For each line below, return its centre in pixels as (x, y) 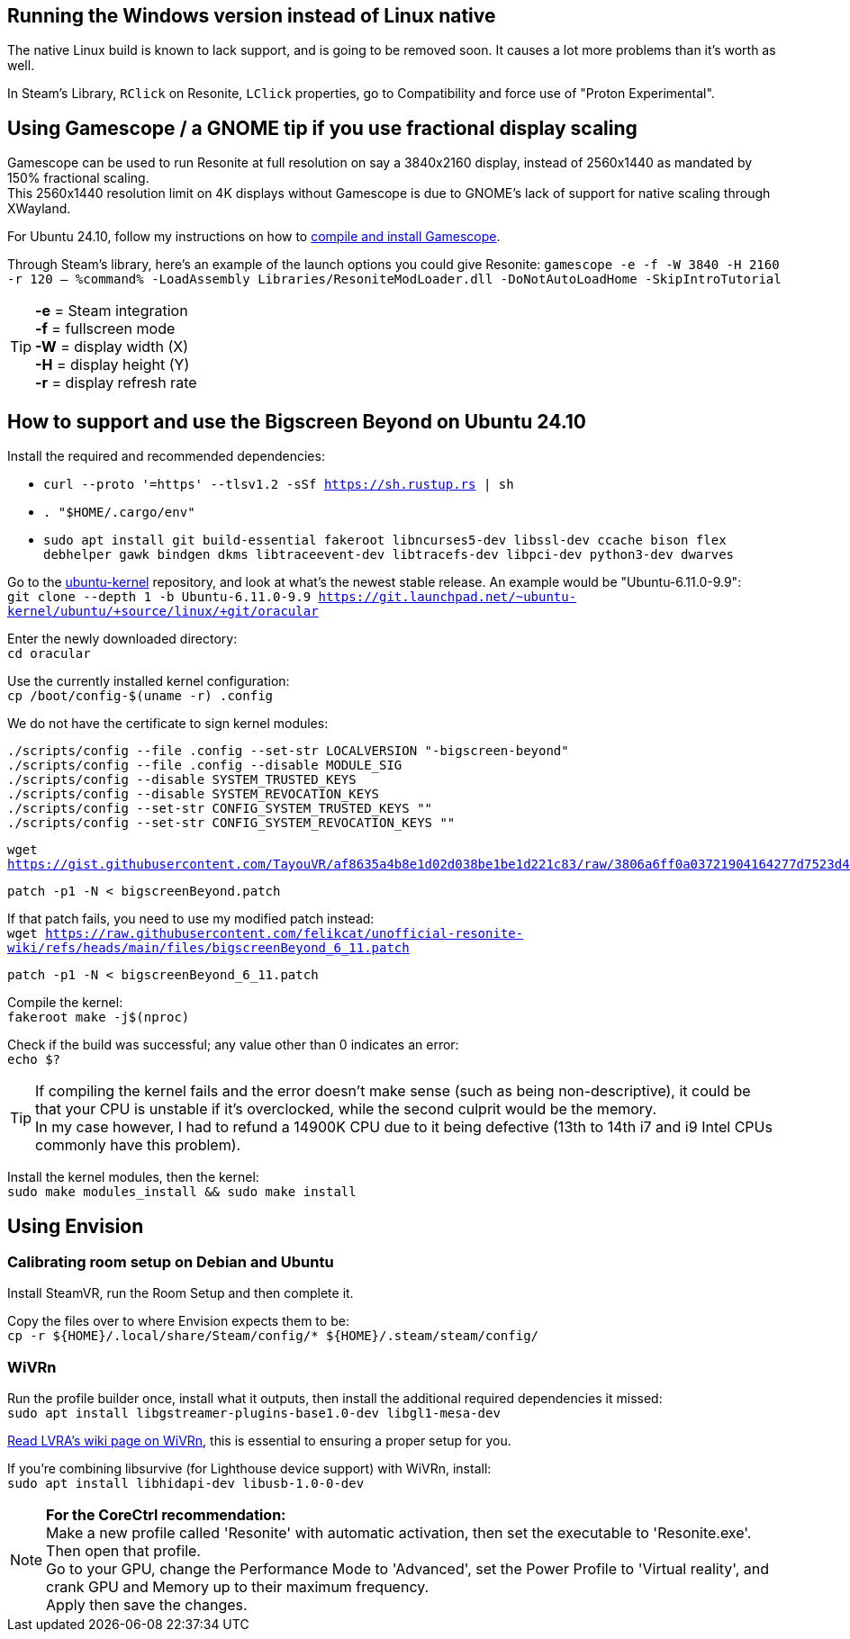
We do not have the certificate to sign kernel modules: (168, 724)
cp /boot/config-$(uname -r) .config (140, 696)
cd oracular (49, 654)
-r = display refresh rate (116, 383)
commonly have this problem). (138, 1145)
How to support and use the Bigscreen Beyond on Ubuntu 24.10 (297, 421)
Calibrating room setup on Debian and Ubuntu (171, 1261)
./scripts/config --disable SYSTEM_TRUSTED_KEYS (182, 780)
